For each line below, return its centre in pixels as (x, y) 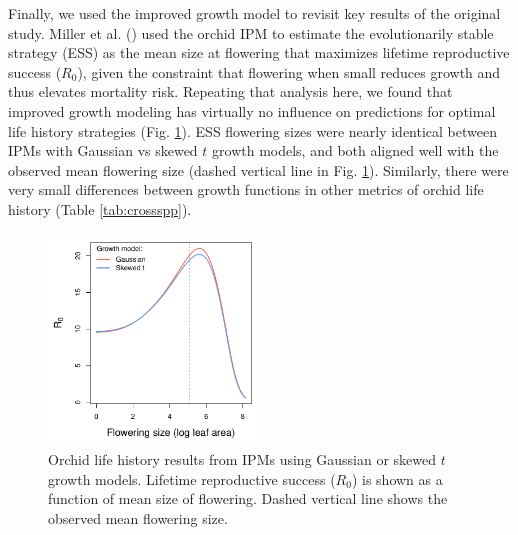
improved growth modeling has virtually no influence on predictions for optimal (252, 110)
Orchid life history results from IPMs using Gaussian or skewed (242, 459)
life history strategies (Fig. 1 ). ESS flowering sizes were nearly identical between (252, 130)
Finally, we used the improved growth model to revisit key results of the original (254, 13)
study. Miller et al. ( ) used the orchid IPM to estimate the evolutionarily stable (251, 32)
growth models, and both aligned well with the (355, 150)
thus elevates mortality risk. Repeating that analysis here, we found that (230, 91)
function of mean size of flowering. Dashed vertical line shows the (248, 498)
